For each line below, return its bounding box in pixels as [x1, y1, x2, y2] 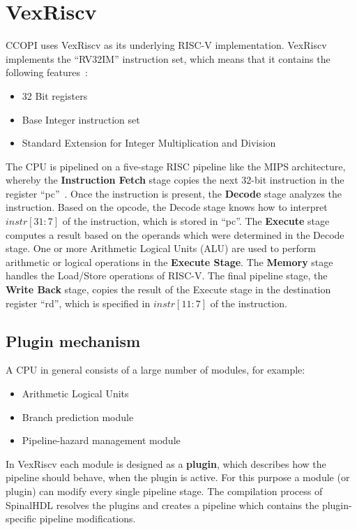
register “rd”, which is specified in [6, 295, 151, 310]
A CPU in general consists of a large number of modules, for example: [6, 362, 305, 377]
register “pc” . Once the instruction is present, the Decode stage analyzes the [6, 186, 342, 200]
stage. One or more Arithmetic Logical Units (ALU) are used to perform [6, 241, 316, 256]
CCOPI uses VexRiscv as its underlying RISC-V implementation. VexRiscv [6, 38, 327, 52]
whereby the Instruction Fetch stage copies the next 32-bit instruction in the [6, 172, 344, 187]
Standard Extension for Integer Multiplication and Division [22, 135, 276, 150]
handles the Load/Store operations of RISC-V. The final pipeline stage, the [6, 268, 328, 283]
